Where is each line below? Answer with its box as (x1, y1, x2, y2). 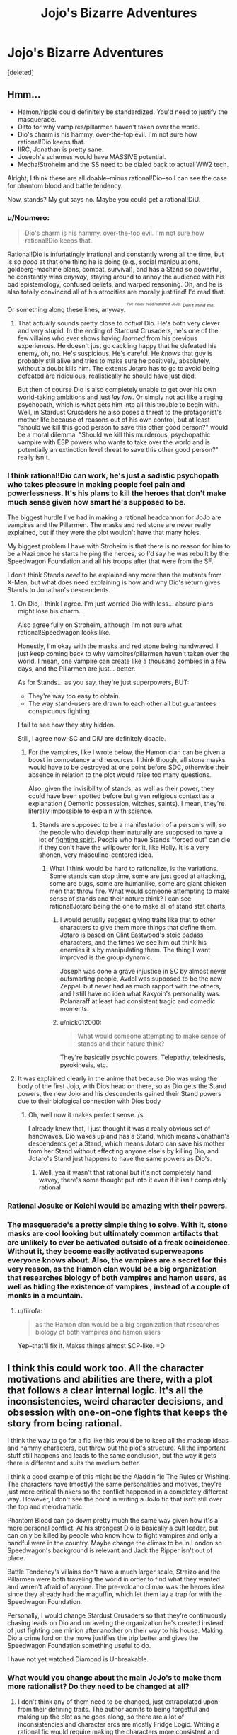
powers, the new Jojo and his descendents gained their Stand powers (17, 1090, 221, 1098)
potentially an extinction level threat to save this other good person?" (17, 445, 219, 454)
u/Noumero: (7, 212, 50, 222)
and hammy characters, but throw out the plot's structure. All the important (7, 1443, 226, 1452)
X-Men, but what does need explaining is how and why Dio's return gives (7, 578, 221, 587)
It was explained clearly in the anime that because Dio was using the (17, 1074, 218, 1083)
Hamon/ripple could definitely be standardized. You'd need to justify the (17, 108, 228, 116)
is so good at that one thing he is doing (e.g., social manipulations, (7, 258, 201, 266)
